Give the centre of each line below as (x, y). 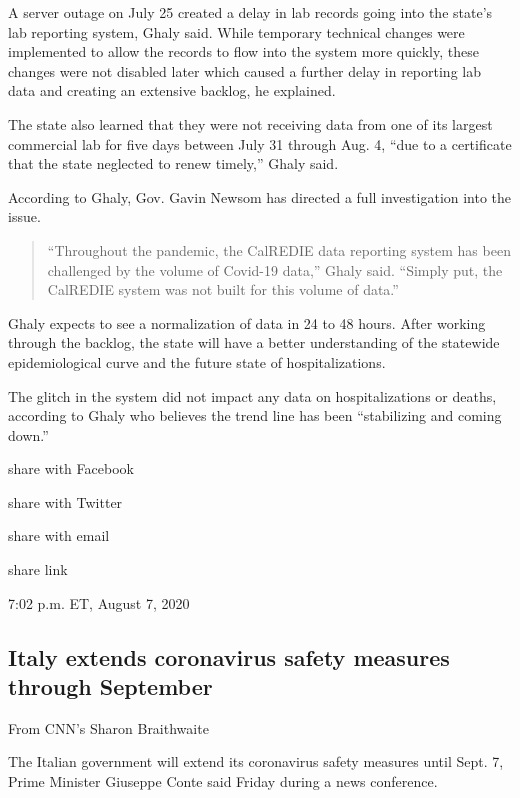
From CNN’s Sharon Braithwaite (108, 727)
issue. (24, 216)
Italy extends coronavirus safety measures (229, 656)
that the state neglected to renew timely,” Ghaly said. (173, 163)
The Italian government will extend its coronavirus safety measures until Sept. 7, (256, 761)
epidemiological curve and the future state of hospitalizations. (197, 361)
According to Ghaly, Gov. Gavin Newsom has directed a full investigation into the (260, 196)
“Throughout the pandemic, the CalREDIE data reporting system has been (279, 249)
